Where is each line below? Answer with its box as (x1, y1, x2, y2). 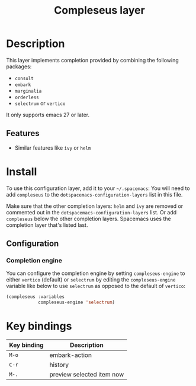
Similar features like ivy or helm (14, 144, 91, 151)
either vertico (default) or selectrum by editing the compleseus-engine (6, 276, 176, 283)
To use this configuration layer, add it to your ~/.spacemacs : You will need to (6, 185, 191, 192)
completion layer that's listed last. (6, 221, 88, 229)
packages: (6, 63, 32, 70)
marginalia (14, 88, 42, 94)
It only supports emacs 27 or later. (6, 111, 90, 118)
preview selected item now (49, 371, 124, 379)
